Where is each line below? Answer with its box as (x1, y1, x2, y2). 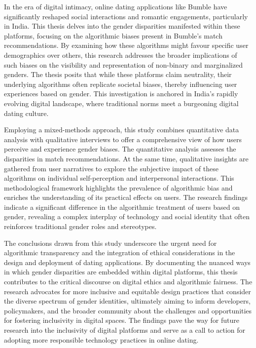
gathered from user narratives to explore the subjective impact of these (4, 163, 219, 173)
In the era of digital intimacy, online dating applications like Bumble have (4, 1, 227, 11)
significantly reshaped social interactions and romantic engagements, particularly (4, 11, 248, 21)
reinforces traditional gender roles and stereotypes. (4, 221, 157, 232)
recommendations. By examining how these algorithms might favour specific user (4, 40, 249, 50)
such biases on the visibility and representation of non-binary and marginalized (4, 59, 243, 70)
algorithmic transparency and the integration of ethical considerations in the (4, 247, 235, 258)
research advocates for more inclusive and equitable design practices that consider (4, 286, 251, 296)
